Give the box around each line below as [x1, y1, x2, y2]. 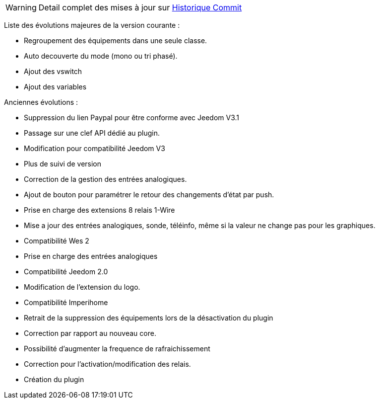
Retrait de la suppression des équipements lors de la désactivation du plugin [24, 314, 273, 322]
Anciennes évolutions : [4, 98, 78, 106]
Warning [5, 2, 37, 12]
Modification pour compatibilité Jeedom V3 [24, 144, 165, 153]
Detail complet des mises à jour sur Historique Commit [38, 2, 242, 12]
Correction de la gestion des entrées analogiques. [24, 175, 187, 183]
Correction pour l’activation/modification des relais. [24, 360, 191, 368]
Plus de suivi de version [24, 160, 102, 168]
